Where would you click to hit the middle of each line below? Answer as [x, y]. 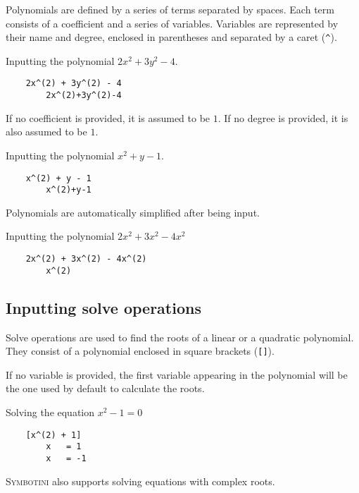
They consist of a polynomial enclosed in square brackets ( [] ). [140, 351]
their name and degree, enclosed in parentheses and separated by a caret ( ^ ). [171, 37]
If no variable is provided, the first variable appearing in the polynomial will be [177, 374]
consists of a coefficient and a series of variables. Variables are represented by [172, 23]
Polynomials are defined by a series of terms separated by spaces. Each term [170, 9]
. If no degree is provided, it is [283, 117]
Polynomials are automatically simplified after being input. [133, 212]
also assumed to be [46, 132]
